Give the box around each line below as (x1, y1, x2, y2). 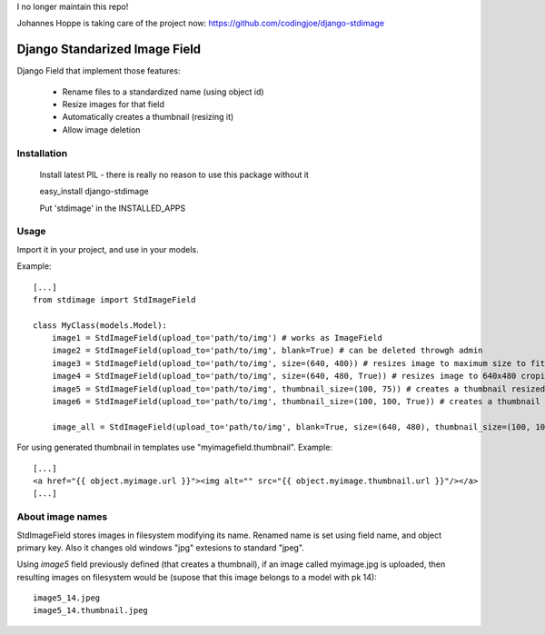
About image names (16, 511, 108, 523)
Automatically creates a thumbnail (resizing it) (62, 112, 234, 123)
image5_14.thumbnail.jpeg (33, 605, 149, 616)
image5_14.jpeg (33, 593, 101, 603)
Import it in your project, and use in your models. (16, 243, 199, 254)
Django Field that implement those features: (16, 65, 181, 76)
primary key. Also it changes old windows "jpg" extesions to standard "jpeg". (16, 541, 304, 553)
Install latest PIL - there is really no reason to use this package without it (39, 169, 309, 180)
